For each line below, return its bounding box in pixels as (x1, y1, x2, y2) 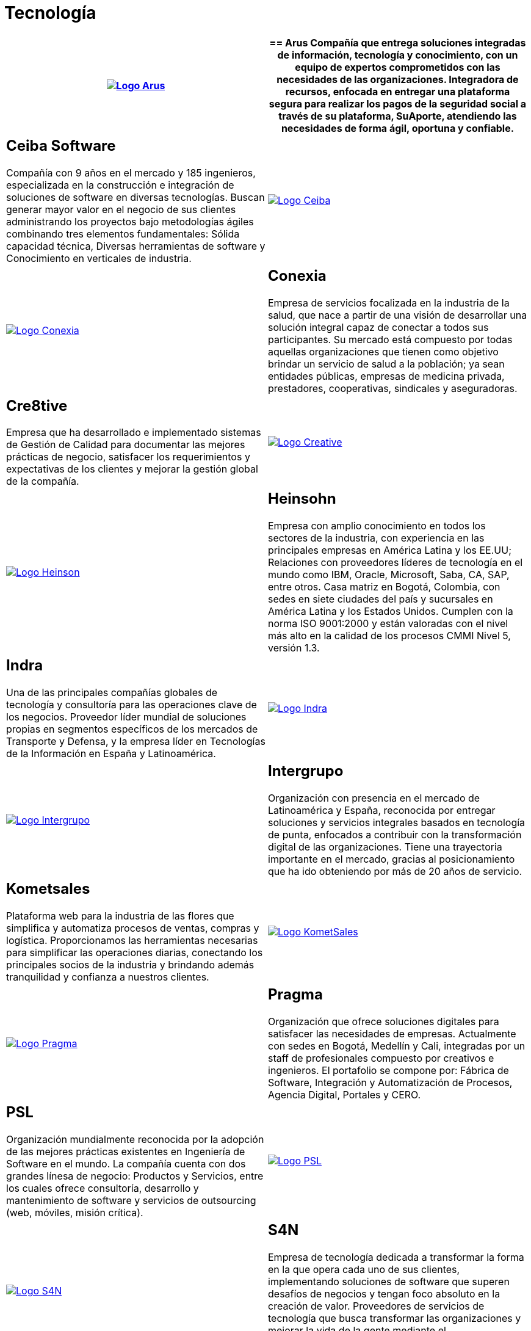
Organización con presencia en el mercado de (268, 792, 480, 805)
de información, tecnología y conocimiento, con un (277, 48, 518, 61)
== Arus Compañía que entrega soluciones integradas (269, 36, 526, 49)
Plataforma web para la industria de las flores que (6, 910, 234, 923)
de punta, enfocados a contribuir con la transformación (268, 829, 522, 841)
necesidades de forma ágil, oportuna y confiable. (281, 121, 515, 134)
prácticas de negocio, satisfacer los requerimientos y (6, 451, 250, 463)
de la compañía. (6, 475, 79, 488)
